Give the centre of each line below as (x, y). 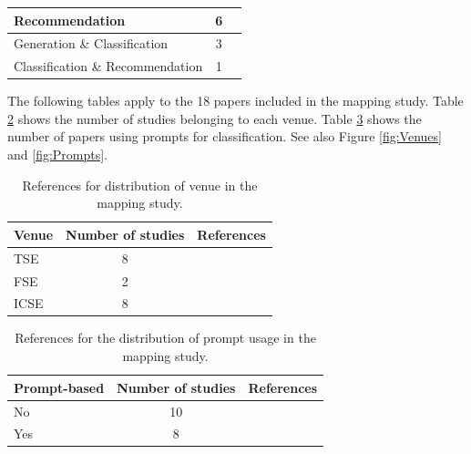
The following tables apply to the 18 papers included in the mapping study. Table (235, 101)
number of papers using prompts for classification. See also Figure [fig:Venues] (225, 136)
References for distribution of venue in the (140, 185)
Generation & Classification (91, 43)
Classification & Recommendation (108, 66)
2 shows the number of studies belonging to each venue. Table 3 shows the (215, 118)
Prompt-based (59, 387)
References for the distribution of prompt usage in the (165, 338)
